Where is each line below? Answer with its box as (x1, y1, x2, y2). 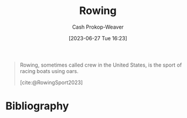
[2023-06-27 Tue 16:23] (69, 34, 127, 41)
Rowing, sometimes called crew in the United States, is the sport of (19, 61, 182, 68)
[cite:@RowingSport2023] (19, 79, 83, 86)
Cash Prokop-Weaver (72, 23, 124, 30)
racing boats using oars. (19, 67, 79, 74)
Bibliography (5, 99, 69, 113)
